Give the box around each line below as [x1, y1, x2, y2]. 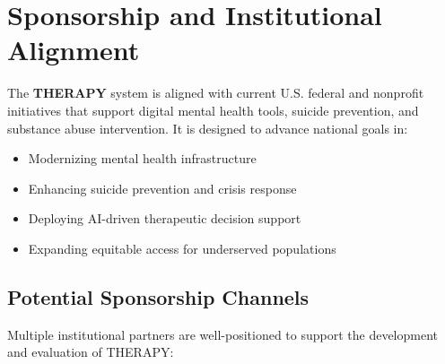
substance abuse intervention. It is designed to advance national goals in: [7, 118, 408, 137]
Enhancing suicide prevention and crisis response [28, 178, 297, 197]
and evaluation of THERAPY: [7, 342, 174, 361]
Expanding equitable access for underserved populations [28, 238, 336, 257]
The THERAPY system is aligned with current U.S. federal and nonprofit [7, 83, 424, 102]
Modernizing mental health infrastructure [28, 149, 257, 168]
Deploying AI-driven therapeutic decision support [28, 209, 301, 228]
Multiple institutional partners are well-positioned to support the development [7, 325, 439, 343]
